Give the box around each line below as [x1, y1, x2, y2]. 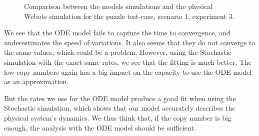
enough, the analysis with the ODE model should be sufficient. [4, 122, 196, 133]
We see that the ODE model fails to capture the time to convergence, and [4, 27, 230, 38]
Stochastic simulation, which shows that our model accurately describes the [4, 103, 235, 113]
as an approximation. [4, 76, 69, 87]
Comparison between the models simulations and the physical [24, 1, 213, 11]
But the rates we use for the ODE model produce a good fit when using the [4, 93, 236, 103]
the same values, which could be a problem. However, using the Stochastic [4, 47, 231, 57]
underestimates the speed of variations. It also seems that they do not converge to [4, 37, 255, 47]
